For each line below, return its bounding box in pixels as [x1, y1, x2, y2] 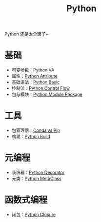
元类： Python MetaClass [11, 176, 61, 181]
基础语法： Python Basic [11, 79, 60, 85]
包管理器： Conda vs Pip [11, 127, 61, 133]
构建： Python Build [11, 134, 51, 140]
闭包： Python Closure [11, 211, 56, 217]
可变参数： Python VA [11, 67, 55, 73]
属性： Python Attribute [11, 73, 58, 79]
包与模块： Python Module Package [11, 91, 82, 98]
